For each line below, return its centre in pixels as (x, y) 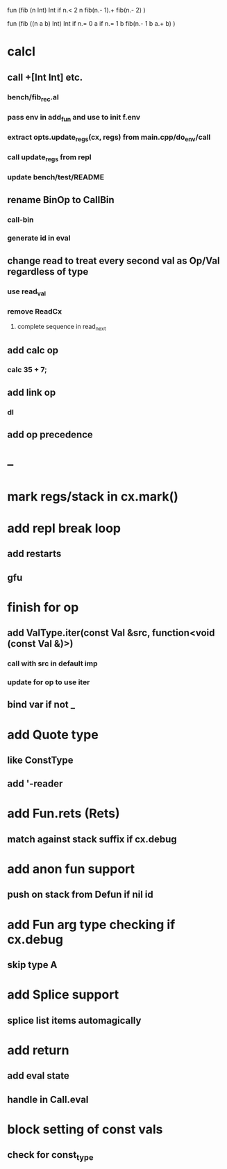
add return (38, 1050)
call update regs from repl (49, 158)
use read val (27, 292)
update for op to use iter (49, 682)
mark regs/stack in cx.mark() (93, 496)
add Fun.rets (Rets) (64, 814)
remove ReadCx (35, 311)
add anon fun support (71, 869)
